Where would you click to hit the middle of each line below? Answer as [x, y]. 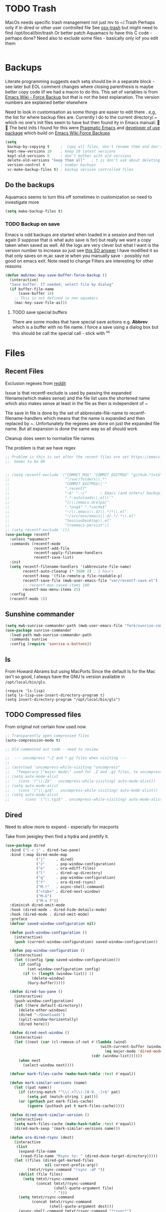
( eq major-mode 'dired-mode [133, 1051]
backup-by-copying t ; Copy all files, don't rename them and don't [85, 146]
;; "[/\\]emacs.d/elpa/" [57, 502]
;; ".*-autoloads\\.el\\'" [59, 497]
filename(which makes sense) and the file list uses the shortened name [78, 398]
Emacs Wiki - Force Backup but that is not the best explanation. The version [82, 97]
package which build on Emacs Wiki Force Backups [58, 133]
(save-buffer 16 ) [36, 294]
